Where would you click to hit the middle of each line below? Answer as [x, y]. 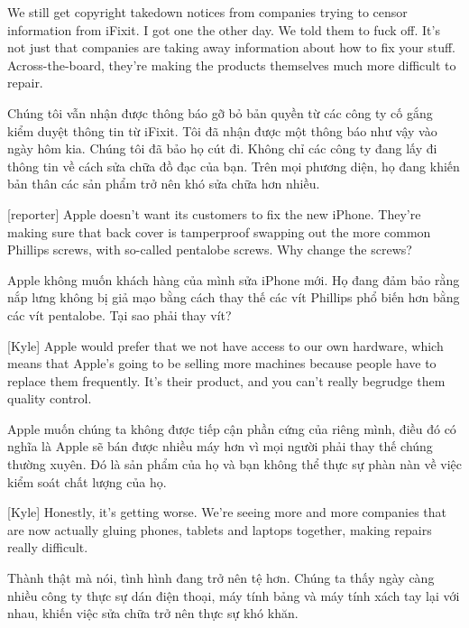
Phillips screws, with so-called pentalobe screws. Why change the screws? [210, 249]
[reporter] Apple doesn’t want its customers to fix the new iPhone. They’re [214, 213]
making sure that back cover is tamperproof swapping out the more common [219, 231]
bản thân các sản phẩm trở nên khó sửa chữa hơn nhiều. [164, 184]
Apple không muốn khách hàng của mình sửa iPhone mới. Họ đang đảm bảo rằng [234, 279]
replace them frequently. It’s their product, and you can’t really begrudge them [226, 380]
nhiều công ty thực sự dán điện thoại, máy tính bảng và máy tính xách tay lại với [234, 595]
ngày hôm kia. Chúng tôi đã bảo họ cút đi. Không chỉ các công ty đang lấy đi [222, 148]
